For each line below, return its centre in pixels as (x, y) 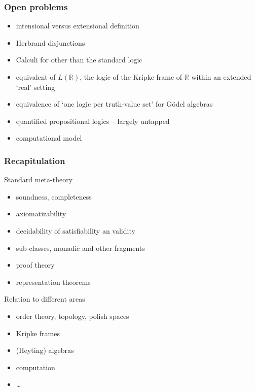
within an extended (221, 77)
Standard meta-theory (39, 180)
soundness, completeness (54, 196)
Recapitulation (35, 160)
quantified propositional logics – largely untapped (93, 121)
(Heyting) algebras (45, 350)
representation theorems (53, 282)
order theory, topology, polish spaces (72, 316)
